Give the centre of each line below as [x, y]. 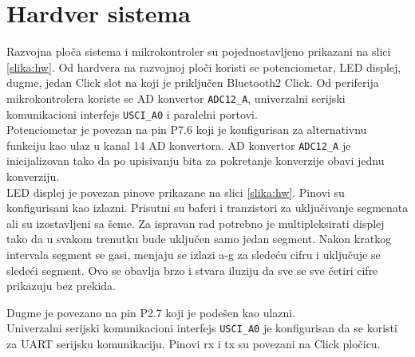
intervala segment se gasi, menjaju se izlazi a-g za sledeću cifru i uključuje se [194, 255]
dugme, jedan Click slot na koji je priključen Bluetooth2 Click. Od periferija [193, 82]
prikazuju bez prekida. [61, 286]
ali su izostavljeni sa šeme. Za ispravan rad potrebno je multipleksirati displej [196, 223]
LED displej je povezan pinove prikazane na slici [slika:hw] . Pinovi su [176, 192]
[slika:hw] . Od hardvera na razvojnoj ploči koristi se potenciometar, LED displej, [204, 67]
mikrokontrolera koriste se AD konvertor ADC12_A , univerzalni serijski [176, 98]
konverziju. [33, 177]
